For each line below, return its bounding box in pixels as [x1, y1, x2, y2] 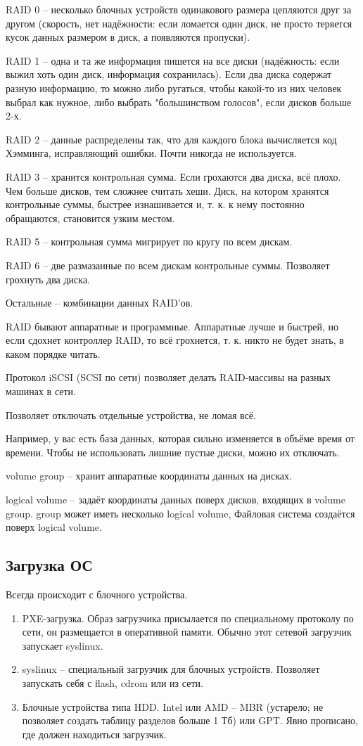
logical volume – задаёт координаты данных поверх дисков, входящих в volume [6, 492, 345, 507]
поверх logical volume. [6, 520, 102, 534]
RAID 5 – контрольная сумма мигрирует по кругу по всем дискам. [6, 234, 293, 249]
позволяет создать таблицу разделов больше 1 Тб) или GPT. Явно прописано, [22, 713, 358, 728]
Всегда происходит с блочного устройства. [6, 587, 188, 602]
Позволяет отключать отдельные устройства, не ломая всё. [6, 407, 256, 422]
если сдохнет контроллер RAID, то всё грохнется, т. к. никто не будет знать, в [6, 333, 344, 347]
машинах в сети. [6, 384, 76, 399]
